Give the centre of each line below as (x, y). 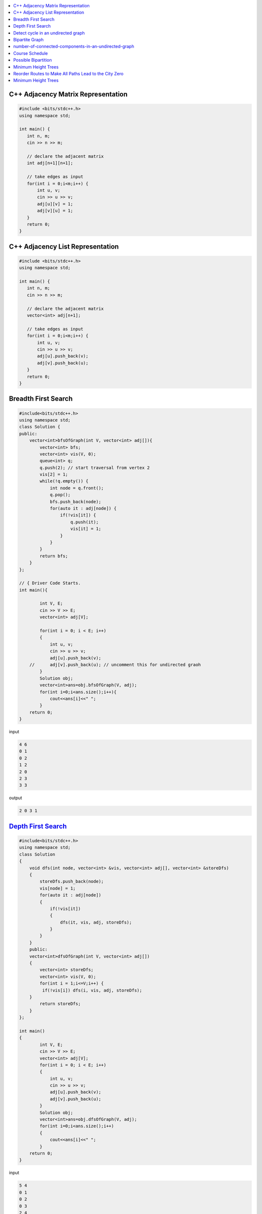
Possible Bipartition (33, 60)
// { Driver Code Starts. (50, 583)
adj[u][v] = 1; (55, 204)
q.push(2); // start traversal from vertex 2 (95, 468)
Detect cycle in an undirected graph (49, 33)
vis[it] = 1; (86, 529)
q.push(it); (85, 522)
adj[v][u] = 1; (55, 211)
